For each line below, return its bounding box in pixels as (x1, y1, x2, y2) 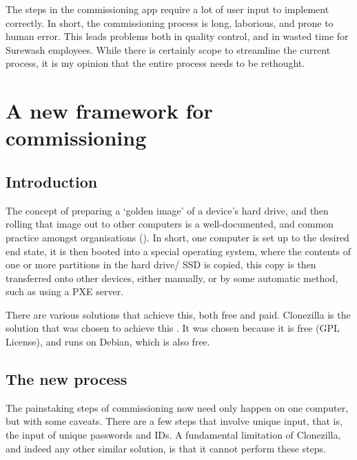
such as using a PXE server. (6, 284, 124, 299)
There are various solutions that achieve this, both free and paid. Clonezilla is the (6, 307, 351, 321)
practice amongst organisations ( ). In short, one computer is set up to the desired (6, 230, 349, 244)
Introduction (6, 170, 98, 192)
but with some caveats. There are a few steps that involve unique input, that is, (6, 414, 343, 428)
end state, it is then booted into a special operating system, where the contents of (6, 243, 351, 258)
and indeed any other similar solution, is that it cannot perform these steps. (6, 441, 326, 455)
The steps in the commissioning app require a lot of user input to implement (6, 2, 329, 16)
